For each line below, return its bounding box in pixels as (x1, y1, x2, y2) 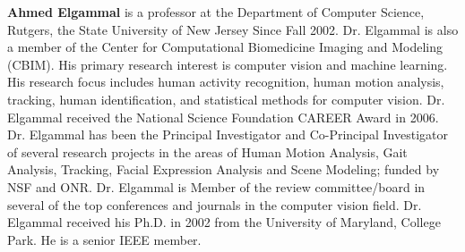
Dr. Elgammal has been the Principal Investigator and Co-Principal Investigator (7, 125, 449, 144)
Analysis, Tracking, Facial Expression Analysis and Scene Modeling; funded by (7, 160, 440, 179)
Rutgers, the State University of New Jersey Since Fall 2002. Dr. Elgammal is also (7, 20, 459, 38)
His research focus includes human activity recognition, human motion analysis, (7, 72, 444, 91)
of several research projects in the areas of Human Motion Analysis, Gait (7, 142, 408, 161)
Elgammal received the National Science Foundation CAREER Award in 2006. (7, 107, 439, 126)
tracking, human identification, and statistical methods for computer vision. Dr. (7, 89, 445, 108)
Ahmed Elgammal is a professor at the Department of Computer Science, (7, 3, 425, 21)
